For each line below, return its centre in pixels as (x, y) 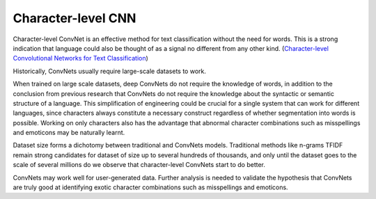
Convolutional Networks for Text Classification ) (81, 58)
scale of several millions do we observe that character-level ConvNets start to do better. (139, 165)
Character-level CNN (75, 18)
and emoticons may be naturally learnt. (69, 133)
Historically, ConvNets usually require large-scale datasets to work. (110, 71)
